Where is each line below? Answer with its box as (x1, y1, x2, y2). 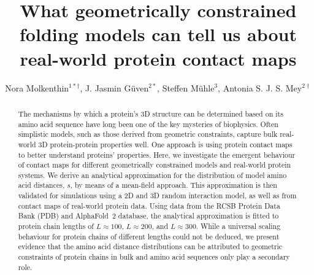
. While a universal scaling (196, 221, 281, 231)
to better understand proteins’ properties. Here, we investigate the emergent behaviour (18, 149, 296, 160)
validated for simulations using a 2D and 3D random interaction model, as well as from (18, 190, 297, 201)
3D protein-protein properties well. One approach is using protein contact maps (38, 139, 293, 149)
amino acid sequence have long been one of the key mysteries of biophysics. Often (18, 118, 278, 129)
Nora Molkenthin (5, 81, 69, 94)
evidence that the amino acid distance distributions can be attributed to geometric (18, 241, 283, 252)
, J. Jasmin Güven (80, 81, 149, 94)
